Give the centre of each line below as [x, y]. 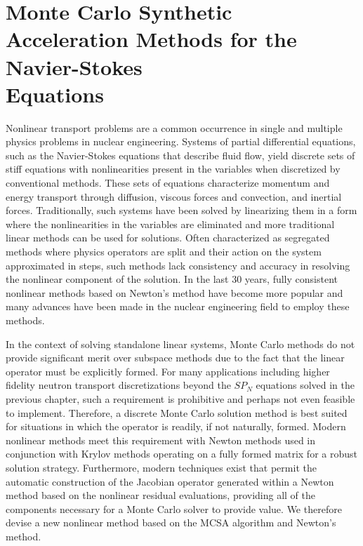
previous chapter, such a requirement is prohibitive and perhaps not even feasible [180, 398]
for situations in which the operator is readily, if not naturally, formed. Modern [176, 426]
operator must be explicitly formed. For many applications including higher [168, 371]
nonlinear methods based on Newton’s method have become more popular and [174, 292]
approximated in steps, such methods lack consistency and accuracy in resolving [178, 265]
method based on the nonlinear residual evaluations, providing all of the [161, 495]
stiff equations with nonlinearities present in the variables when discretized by [173, 169]
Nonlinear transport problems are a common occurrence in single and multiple [174, 127]
